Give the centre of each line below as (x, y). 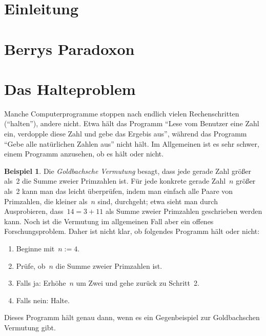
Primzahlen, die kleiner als (46, 201)
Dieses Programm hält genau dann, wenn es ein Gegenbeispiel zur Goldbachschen (132, 317)
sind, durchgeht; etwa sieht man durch (158, 201)
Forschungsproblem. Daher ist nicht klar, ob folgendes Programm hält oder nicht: (132, 231)
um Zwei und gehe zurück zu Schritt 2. (138, 283)
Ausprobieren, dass (34, 211)
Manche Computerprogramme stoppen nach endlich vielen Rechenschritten (122, 113)
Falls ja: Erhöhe (41, 283)
